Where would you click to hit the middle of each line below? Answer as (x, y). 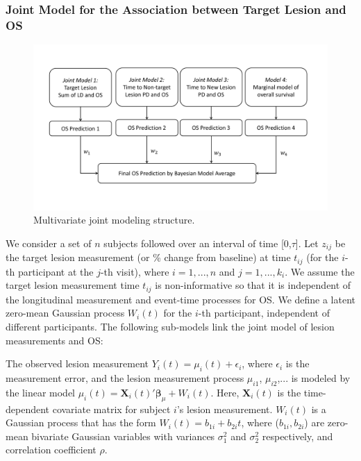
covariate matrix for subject (111, 409)
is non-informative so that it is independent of (253, 285)
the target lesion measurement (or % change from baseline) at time (148, 257)
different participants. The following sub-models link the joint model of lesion (170, 326)
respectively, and (297, 436)
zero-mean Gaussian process (65, 313)
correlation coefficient (51, 450)
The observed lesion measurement (77, 363)
